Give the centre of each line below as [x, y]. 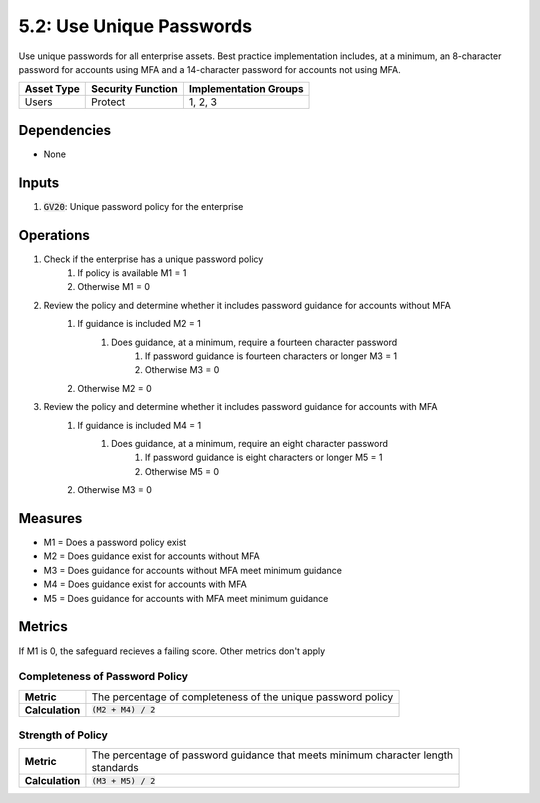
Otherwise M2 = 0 [114, 388]
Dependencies [65, 130]
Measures [50, 518]
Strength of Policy [63, 735]
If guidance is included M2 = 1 [139, 324]
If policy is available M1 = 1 [132, 273]
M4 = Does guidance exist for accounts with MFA [145, 584]
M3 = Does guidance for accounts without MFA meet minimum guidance [192, 570]
